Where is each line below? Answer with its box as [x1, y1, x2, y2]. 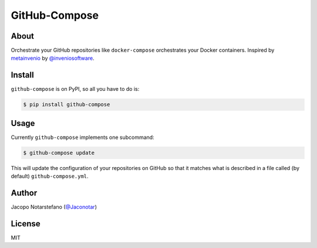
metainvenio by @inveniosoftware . [11, 55, 95, 62]
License [11, 219, 41, 229]
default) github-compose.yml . [11, 173, 89, 180]
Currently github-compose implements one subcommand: [11, 134, 155, 141]
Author [11, 188, 38, 198]
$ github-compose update [23, 150, 95, 156]
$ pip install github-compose [23, 101, 110, 108]
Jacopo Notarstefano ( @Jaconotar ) [11, 203, 97, 210]
